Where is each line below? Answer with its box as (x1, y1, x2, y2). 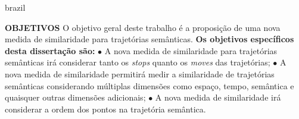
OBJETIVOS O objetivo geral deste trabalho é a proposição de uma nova (5, 21, 281, 33)
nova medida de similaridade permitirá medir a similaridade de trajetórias (5, 67, 275, 80)
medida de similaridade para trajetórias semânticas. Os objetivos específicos (5, 33, 294, 45)
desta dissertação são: (5, 44, 95, 57)
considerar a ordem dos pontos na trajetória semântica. (5, 102, 206, 115)
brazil (5, 1, 26, 13)
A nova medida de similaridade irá (155, 91, 281, 104)
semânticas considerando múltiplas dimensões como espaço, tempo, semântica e (5, 79, 294, 92)
